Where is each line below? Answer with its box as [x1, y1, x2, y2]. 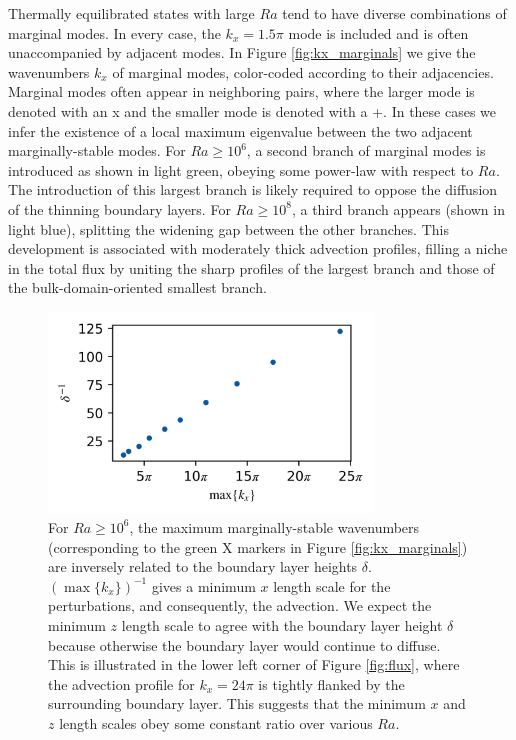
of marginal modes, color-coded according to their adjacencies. [112, 61, 494, 82]
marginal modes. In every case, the [8, 22, 221, 43]
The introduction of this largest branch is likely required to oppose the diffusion [8, 179, 498, 200]
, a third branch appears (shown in [291, 198, 505, 219]
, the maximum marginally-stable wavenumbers [129, 516, 420, 537]
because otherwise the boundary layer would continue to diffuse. [48, 634, 441, 655]
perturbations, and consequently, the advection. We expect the [48, 595, 432, 616]
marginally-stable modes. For [8, 140, 186, 161]
